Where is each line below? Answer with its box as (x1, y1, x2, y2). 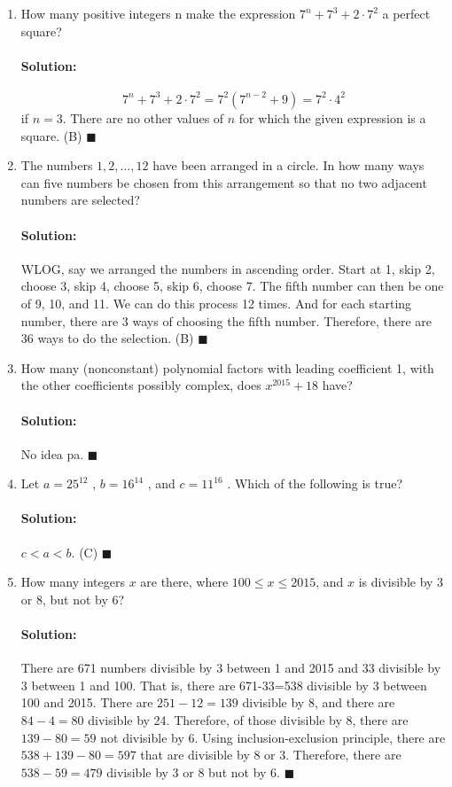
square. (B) (20, 126, 82, 144)
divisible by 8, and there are (242, 693, 395, 712)
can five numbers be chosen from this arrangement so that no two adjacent (20, 173, 427, 191)
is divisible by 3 (358, 573, 444, 591)
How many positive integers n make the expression (20, 4, 296, 22)
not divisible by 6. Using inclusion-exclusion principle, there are (100, 728, 446, 746)
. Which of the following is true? (227, 474, 403, 493)
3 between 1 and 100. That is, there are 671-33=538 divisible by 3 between (20, 675, 427, 694)
